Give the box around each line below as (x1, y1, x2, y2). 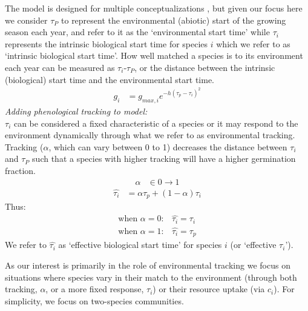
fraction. (5, 164, 36, 177)
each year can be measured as (5, 61, 115, 73)
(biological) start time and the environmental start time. (5, 73, 214, 85)
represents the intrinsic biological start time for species (5, 37, 208, 50)
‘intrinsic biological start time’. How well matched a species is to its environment (5, 49, 303, 62)
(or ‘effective (230, 238, 277, 251)
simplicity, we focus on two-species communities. (5, 294, 184, 307)
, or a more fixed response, (45, 283, 144, 295)
